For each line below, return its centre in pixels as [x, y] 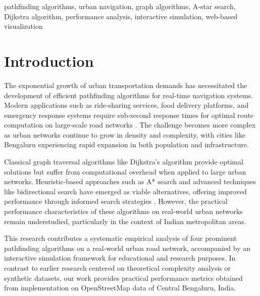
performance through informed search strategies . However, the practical [116, 201]
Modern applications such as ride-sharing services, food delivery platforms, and [126, 105]
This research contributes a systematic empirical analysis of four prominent [120, 238]
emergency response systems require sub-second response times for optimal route [129, 115]
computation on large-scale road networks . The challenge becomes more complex [130, 125]
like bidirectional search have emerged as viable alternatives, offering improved [125, 191]
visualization [23, 26]
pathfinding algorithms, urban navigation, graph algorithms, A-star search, [120, 6]
